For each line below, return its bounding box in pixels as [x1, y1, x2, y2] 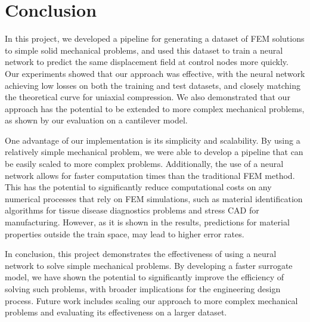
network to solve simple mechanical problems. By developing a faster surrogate [5, 259, 293, 271]
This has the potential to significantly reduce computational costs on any [5, 181, 272, 193]
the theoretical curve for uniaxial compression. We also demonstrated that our [5, 91, 290, 103]
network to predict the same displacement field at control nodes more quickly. [5, 55, 289, 68]
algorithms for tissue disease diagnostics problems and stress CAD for [5, 204, 259, 216]
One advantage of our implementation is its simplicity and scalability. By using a [5, 134, 300, 146]
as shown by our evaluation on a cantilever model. [5, 114, 188, 126]
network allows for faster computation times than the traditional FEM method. [5, 169, 295, 181]
